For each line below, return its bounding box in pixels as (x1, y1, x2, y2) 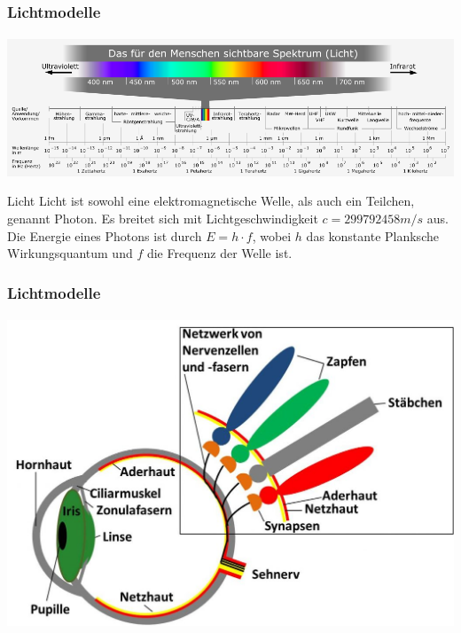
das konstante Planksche (306, 226, 439, 245)
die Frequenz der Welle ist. (146, 244, 293, 262)
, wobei (252, 226, 292, 245)
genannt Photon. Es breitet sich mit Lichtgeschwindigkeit (7, 208, 318, 227)
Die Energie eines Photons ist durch (7, 226, 202, 245)
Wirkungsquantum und (7, 244, 133, 262)
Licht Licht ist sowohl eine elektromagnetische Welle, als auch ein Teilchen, (7, 191, 415, 210)
